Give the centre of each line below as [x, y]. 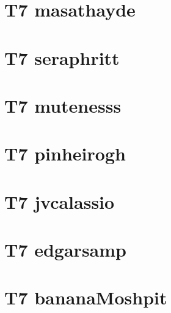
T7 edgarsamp [65, 250]
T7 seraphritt [62, 57]
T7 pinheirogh [65, 153]
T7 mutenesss [63, 105]
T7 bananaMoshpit [86, 297]
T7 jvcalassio [60, 201]
